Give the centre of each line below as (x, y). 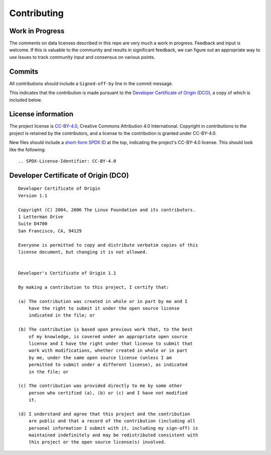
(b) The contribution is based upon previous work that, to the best (106, 329)
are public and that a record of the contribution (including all (112, 421)
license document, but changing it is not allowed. (83, 252)
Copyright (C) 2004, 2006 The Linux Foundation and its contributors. (107, 210)
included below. (26, 100)
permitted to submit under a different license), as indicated (108, 365)
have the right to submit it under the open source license (104, 309)
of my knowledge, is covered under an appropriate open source (108, 336)
